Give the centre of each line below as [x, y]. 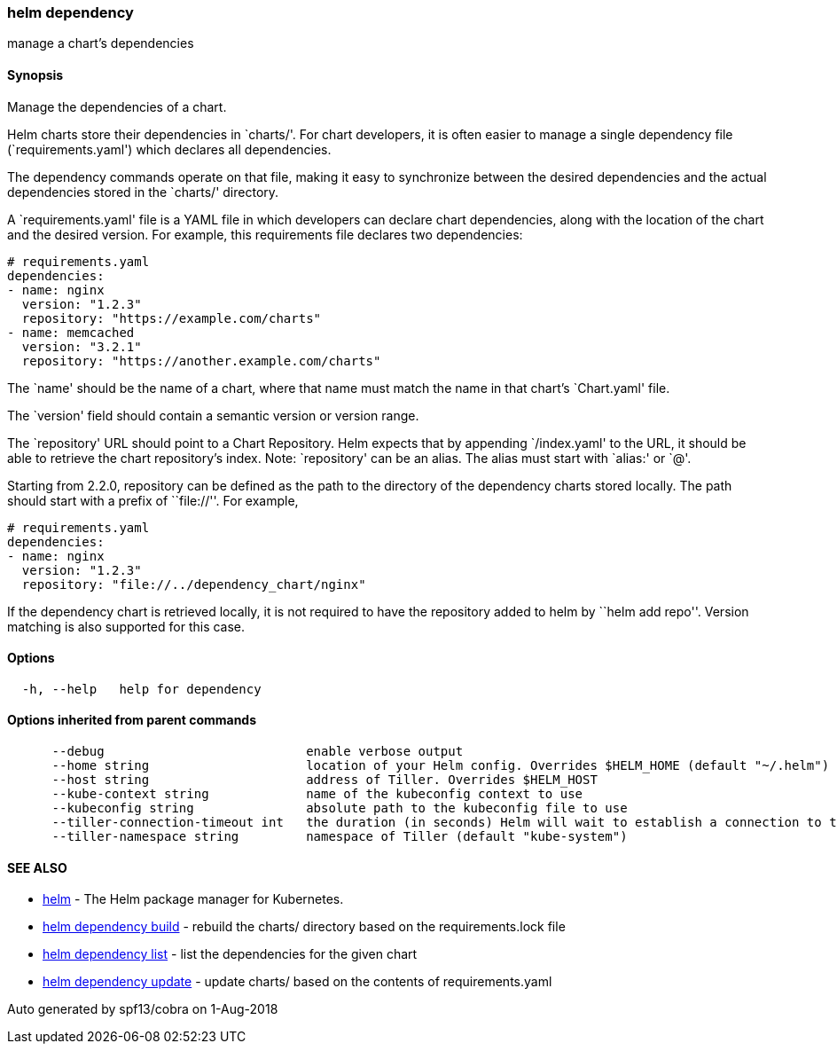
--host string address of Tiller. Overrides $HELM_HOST [325, 780]
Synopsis [35, 75]
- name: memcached [71, 332]
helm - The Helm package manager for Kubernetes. [193, 899]
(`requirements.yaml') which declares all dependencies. [169, 149]
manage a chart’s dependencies [101, 43]
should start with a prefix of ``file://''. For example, [153, 500]
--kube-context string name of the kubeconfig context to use [317, 794]
